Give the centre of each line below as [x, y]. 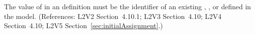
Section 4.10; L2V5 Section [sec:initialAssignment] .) [84, 25]
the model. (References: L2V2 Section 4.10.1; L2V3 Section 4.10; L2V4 [113, 16]
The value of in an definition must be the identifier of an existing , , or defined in [127, 6]
